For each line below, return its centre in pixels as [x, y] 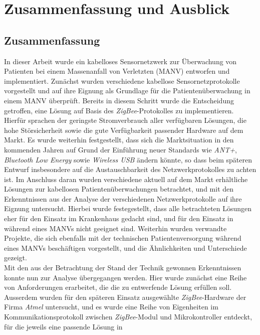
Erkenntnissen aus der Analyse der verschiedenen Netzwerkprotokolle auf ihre [123, 198]
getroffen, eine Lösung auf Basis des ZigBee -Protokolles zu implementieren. [119, 110]
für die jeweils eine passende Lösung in [63, 326]
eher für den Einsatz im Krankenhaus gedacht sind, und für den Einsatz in [119, 218]
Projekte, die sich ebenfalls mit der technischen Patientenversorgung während [123, 238]
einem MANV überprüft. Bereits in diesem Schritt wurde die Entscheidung [119, 100]
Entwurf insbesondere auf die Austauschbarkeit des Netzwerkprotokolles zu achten [130, 169]
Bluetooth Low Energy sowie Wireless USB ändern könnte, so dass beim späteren [128, 159]
